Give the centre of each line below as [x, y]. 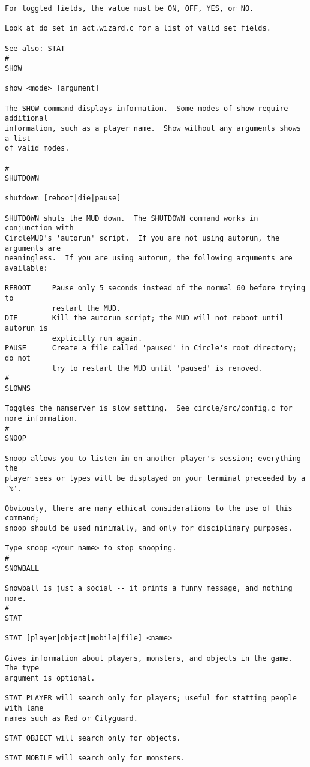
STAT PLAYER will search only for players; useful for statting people [151, 698]
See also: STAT [35, 48]
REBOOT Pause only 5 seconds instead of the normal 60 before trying [155, 288]
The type [22, 668]
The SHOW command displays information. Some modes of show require [147, 108]
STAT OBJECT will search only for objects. [93, 738]
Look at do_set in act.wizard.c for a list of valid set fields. [138, 29]
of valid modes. [37, 149]
